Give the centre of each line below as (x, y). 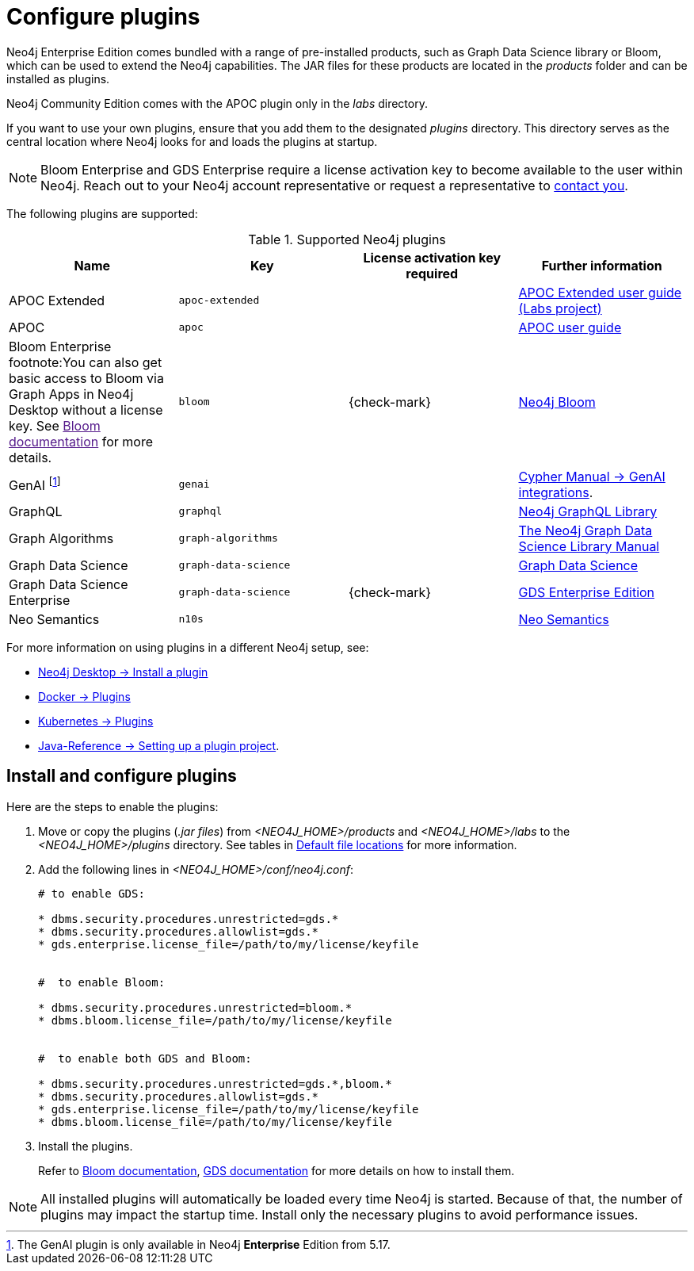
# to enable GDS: (92, 893)
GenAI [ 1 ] (35, 484)
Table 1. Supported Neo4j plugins (347, 239)
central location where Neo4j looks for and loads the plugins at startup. (192, 141)
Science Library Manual (589, 546)
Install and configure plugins (122, 776)
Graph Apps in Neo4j (71, 394)
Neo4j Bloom (557, 402)
